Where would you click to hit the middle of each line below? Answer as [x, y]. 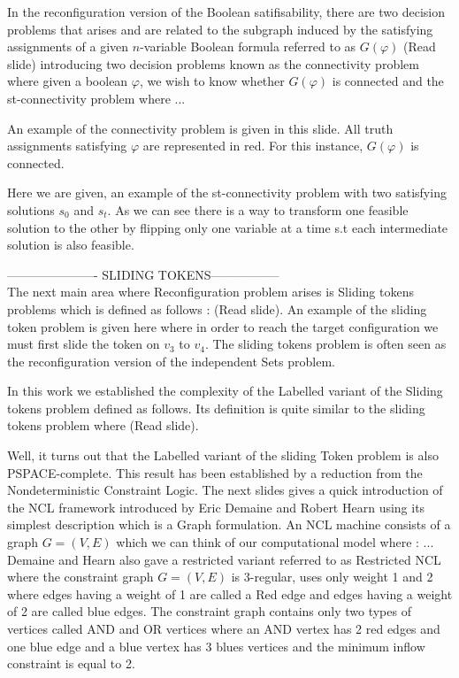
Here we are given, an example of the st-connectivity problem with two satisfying [227, 193]
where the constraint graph [80, 577]
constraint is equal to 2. [71, 663]
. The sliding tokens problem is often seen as [325, 344]
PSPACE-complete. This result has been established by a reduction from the [215, 472]
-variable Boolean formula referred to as [248, 46]
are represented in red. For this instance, [253, 146]
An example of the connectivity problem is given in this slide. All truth [200, 128]
